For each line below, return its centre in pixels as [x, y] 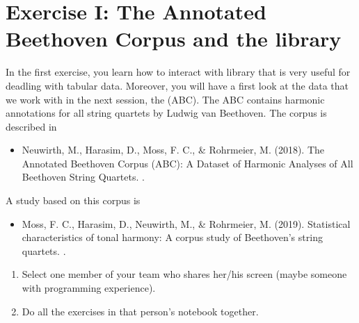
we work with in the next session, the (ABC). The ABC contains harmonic [165, 99]
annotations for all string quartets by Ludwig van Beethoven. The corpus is [166, 113]
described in [31, 126]
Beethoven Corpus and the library [174, 39]
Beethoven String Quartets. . [83, 177]
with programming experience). [89, 288]
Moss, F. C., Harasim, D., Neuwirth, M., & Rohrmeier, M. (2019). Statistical [186, 223]
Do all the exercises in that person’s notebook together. [140, 311]
